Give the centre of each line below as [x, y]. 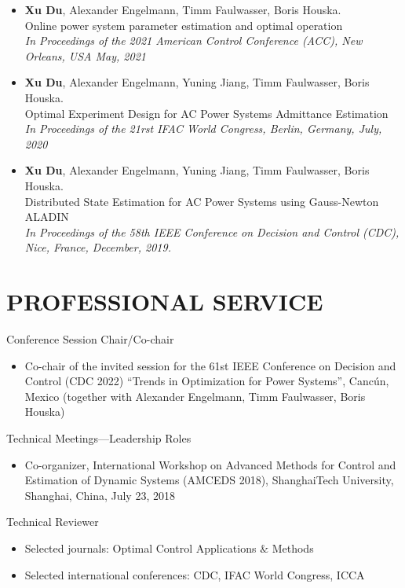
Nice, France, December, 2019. [98, 247]
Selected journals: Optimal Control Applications [140, 548]
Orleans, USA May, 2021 [85, 55]
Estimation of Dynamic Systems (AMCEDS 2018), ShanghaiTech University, [209, 480]
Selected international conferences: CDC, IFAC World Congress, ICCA [195, 574]
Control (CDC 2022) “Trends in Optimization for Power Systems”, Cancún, [207, 381]
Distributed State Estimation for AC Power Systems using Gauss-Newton [202, 201]
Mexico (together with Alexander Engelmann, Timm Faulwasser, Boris [195, 396]
